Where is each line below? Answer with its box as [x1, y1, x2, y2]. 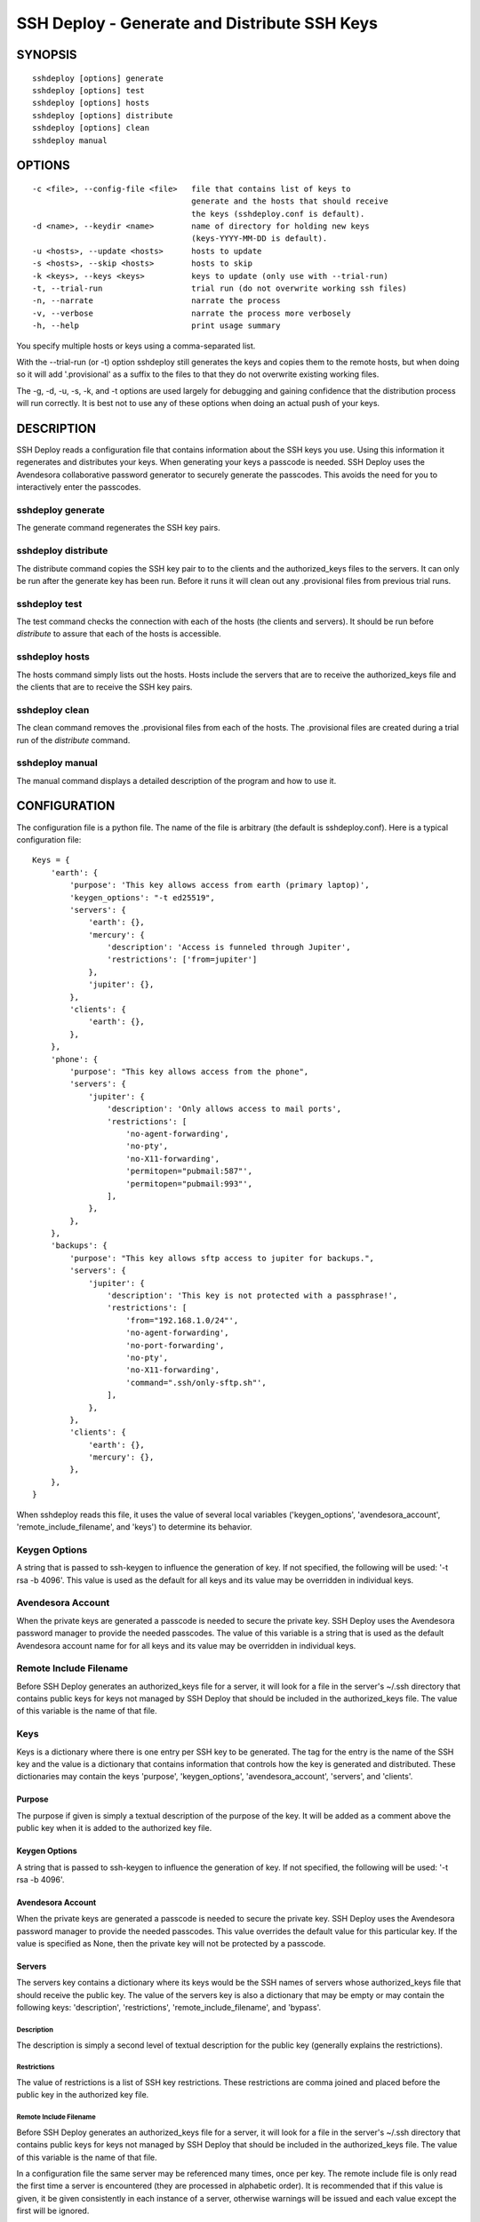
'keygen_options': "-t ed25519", [69, 892, 215, 902]
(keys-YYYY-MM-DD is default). [191, 234, 328, 244]
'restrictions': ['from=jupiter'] [107, 955, 258, 964]
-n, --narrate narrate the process [32, 296, 281, 306]
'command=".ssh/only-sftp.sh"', [125, 1378, 267, 1387]
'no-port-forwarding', [125, 1340, 225, 1350]
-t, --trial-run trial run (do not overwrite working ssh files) [32, 284, 408, 293]
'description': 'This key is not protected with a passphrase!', [107, 1291, 398, 1301]
